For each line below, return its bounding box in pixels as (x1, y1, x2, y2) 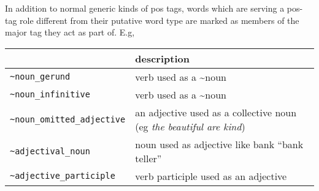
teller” (135, 151, 162, 165)
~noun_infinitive (10, 89, 90, 100)
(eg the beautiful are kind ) (135, 119, 245, 133)
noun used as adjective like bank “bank (135, 137, 304, 151)
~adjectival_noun (10, 146, 90, 156)
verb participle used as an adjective (135, 168, 287, 183)
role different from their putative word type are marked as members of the (20, 13, 299, 26)
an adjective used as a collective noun (135, 105, 297, 119)
